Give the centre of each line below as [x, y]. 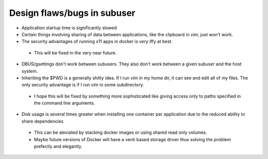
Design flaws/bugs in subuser [72, 13]
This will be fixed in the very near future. [75, 53]
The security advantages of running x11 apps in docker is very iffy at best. [97, 42]
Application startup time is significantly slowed [69, 28]
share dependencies [43, 121]
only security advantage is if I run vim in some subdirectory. [83, 85]
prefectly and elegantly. [58, 147]
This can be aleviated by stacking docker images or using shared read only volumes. [121, 132]
